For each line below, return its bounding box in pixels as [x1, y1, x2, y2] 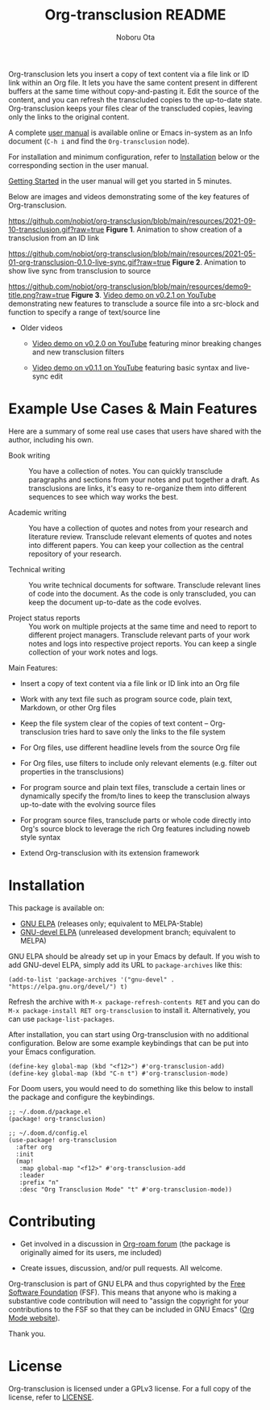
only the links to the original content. [8, 111, 130, 122]
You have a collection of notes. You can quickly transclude [28, 466, 223, 475]
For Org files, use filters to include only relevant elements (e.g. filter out [19, 758, 257, 768]
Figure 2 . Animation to [172, 257, 247, 267]
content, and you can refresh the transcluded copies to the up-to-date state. [8, 94, 263, 104]
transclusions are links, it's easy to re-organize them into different [28, 483, 247, 493]
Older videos [19, 323, 63, 333]
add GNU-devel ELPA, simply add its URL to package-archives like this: [8, 960, 243, 969]
